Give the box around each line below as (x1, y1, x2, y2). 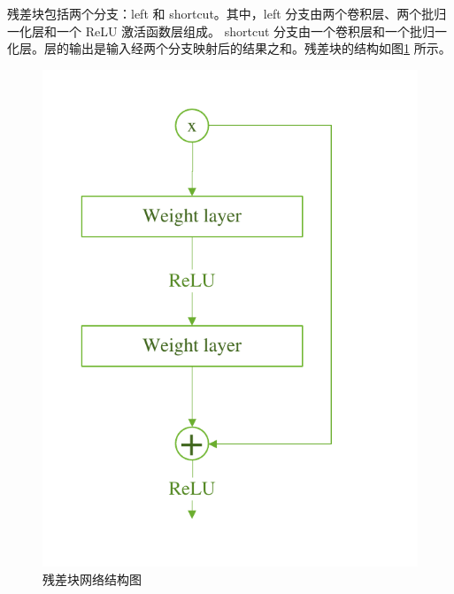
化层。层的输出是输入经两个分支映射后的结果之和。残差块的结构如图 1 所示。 (7, 39, 451, 58)
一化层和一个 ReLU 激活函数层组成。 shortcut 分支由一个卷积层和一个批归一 (7, 21, 448, 40)
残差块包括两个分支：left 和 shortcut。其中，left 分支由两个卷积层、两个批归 (7, 4, 447, 22)
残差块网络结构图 (42, 570, 142, 588)
